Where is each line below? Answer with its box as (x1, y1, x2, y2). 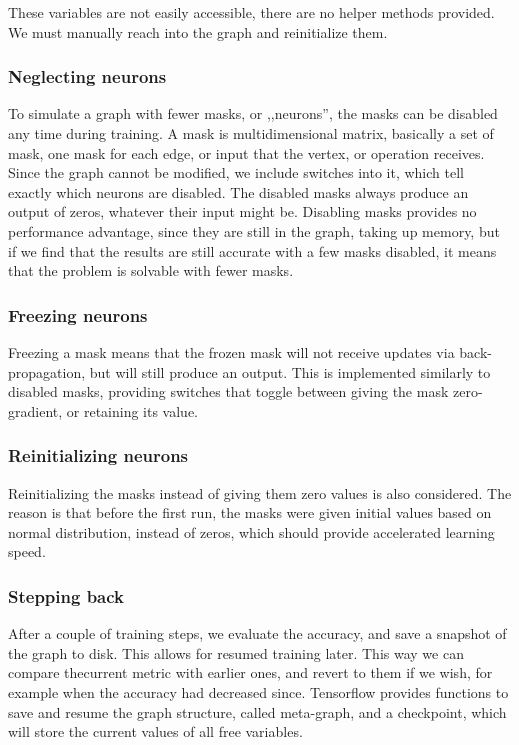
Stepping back (8, 583, 125, 608)
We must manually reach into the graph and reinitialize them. (8, 21, 388, 42)
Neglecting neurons (8, 64, 167, 89)
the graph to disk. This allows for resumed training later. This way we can (8, 642, 464, 663)
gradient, (8, 400, 63, 421)
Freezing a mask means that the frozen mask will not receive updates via (8, 341, 455, 362)
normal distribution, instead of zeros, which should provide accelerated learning (8, 521, 495, 542)
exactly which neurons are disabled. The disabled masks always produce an (8, 181, 469, 202)
